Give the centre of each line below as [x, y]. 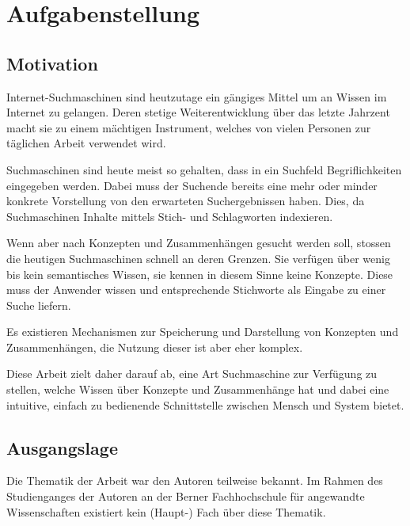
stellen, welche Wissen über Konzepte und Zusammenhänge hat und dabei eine [198, 389]
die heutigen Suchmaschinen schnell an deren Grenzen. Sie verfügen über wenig [198, 258]
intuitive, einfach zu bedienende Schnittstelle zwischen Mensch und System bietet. [205, 404]
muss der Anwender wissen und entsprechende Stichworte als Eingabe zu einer [196, 290]
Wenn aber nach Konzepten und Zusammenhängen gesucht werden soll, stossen [199, 243]
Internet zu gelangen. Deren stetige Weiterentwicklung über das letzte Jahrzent [198, 112]
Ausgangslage [62, 447]
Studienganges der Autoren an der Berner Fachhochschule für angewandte [186, 496]
